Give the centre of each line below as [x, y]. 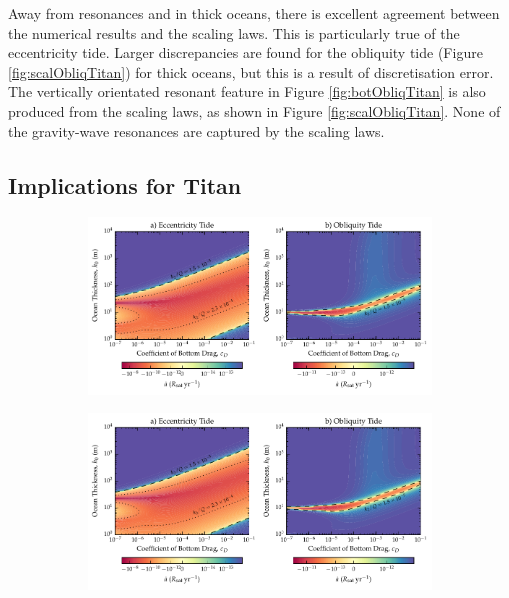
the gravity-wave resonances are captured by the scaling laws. [196, 130]
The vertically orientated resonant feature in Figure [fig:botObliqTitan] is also [247, 91]
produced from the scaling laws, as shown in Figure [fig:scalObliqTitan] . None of [254, 110]
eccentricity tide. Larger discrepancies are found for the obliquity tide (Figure [245, 52]
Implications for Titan [125, 184]
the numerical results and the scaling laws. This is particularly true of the [234, 32]
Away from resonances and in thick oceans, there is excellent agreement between [254, 13]
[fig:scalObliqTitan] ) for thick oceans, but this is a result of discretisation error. [251, 71]
